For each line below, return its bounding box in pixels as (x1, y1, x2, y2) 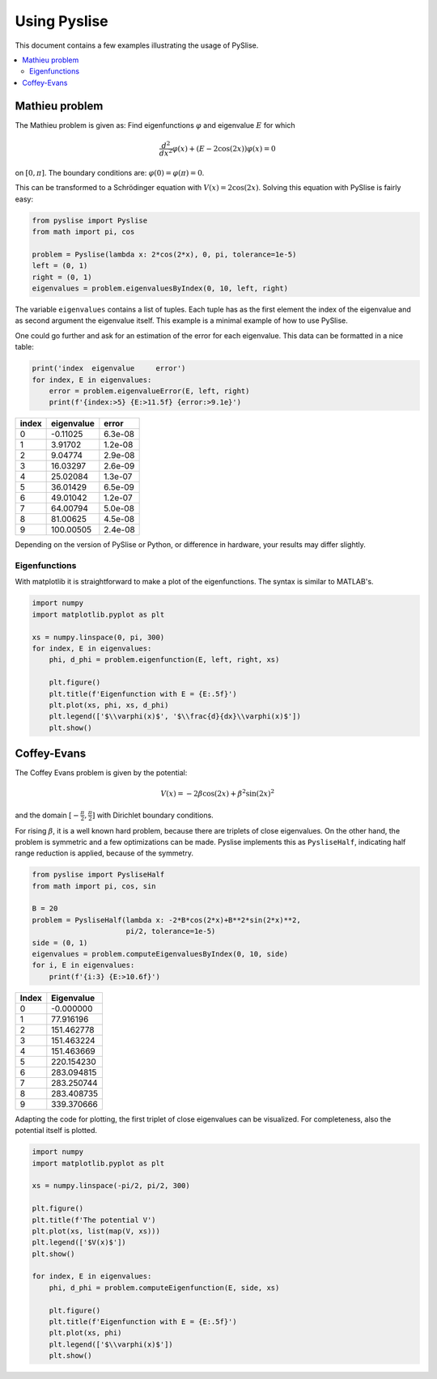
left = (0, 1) (32, 261, 88, 270)
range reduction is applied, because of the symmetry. (15, 848, 194, 858)
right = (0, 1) (32, 272, 92, 282)
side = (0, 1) (32, 938, 88, 947)
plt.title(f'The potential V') (32, 1215, 157, 1224)
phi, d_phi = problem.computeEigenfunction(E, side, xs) (49, 1283, 280, 1292)
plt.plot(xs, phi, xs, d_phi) (49, 700, 169, 710)
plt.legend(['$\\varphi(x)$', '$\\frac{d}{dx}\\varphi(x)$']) (49, 712, 301, 721)
